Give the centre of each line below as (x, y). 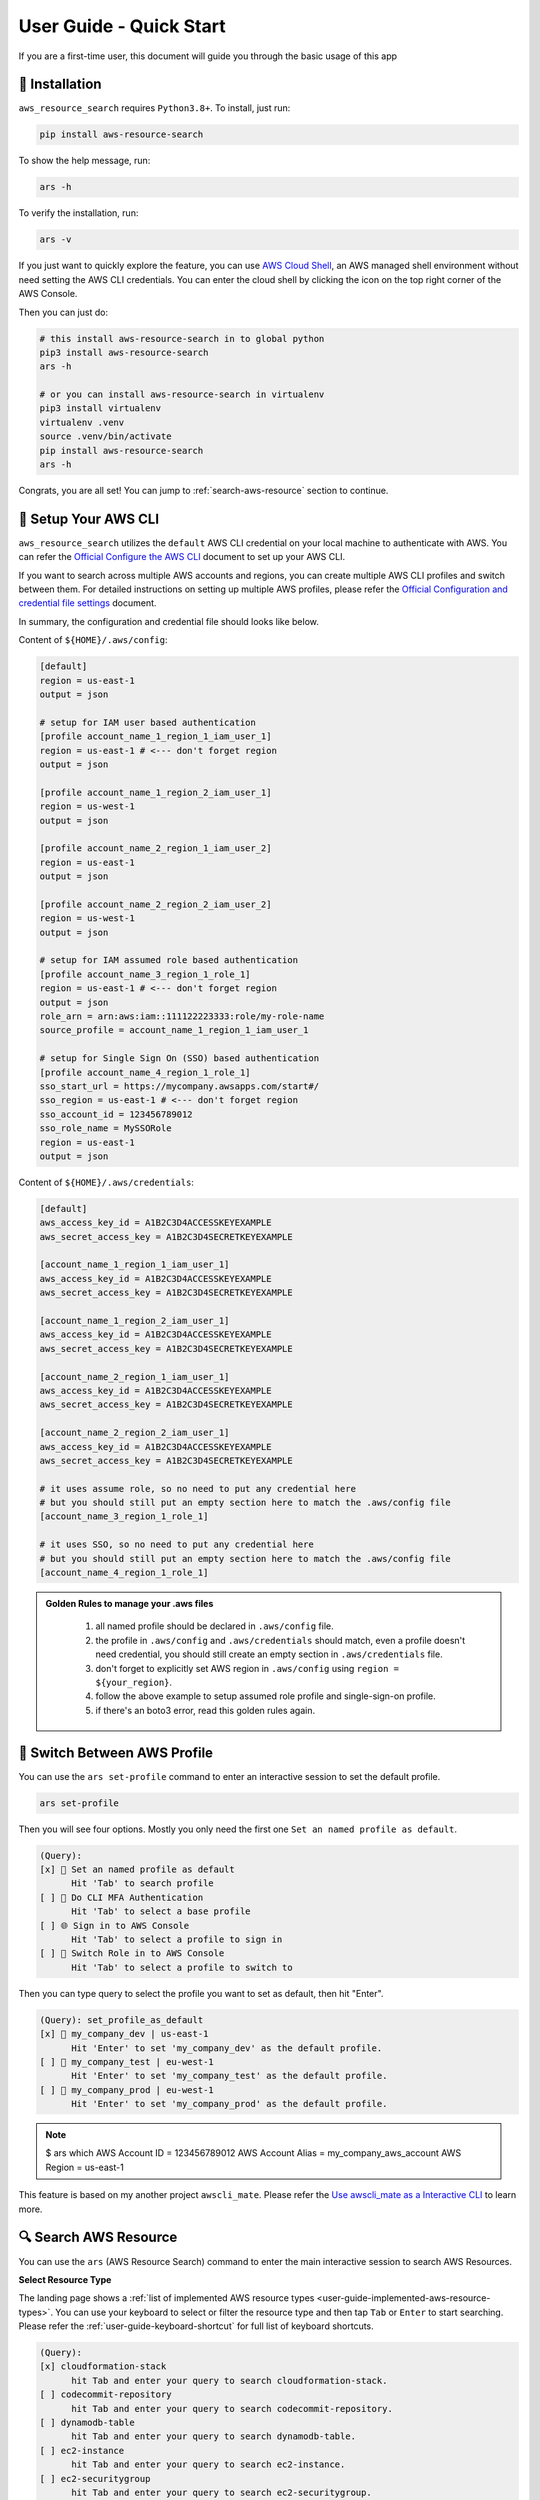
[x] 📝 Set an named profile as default (137, 1869)
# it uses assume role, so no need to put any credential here (198, 1488)
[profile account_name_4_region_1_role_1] (145, 1072)
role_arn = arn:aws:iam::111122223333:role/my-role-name (182, 1016)
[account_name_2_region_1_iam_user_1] (134, 1376)
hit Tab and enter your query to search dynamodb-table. (214, 2436)
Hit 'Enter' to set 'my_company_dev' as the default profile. (227, 2048)
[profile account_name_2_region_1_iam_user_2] (155, 848)
